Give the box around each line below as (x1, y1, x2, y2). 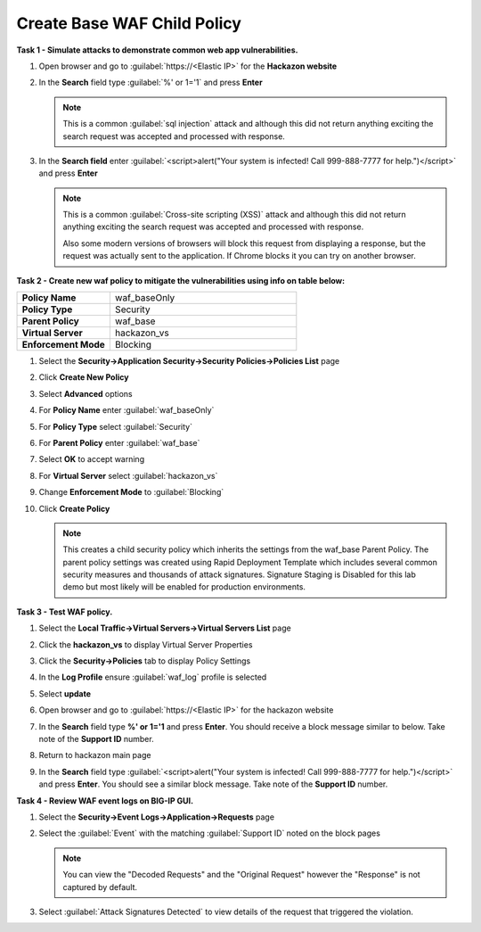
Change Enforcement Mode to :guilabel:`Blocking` (38, 487, 224, 498)
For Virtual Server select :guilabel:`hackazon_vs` (38, 470, 218, 481)
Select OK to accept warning (38, 454, 145, 465)
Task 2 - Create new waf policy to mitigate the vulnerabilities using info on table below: (16, 275, 346, 285)
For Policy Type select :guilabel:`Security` (38, 421, 193, 432)
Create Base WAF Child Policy (16, 13, 242, 33)
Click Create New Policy (38, 372, 129, 383)
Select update (38, 688, 92, 699)
